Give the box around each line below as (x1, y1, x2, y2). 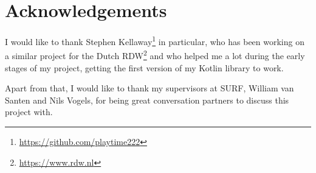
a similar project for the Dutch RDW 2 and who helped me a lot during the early (5, 48, 305, 62)
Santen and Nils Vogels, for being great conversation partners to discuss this (5, 93, 289, 106)
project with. (5, 105, 53, 118)
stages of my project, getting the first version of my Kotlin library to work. (5, 61, 284, 74)
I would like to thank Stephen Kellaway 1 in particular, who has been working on (5, 34, 304, 48)
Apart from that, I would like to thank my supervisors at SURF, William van (5, 82, 294, 94)
